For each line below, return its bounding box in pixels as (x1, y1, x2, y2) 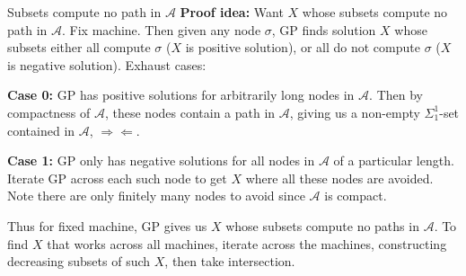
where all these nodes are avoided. (245, 168, 434, 187)
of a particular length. (333, 151, 454, 170)
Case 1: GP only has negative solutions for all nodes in (7, 151, 315, 170)
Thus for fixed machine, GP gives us (7, 216, 207, 235)
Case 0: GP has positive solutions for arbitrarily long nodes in (7, 85, 355, 104)
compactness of (7, 102, 91, 121)
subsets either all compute (7, 38, 151, 57)
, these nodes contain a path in (104, 102, 276, 121)
